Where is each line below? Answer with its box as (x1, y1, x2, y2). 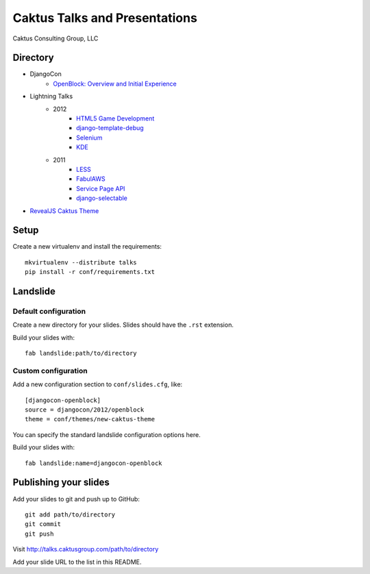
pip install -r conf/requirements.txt (25, 268, 156, 276)
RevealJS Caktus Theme (29, 206, 99, 215)
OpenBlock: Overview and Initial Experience (53, 79, 177, 88)
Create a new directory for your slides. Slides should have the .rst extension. (12, 321, 234, 329)
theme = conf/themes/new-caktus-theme (25, 415, 156, 423)
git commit (25, 521, 62, 528)
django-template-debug (76, 124, 144, 132)
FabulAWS (76, 175, 106, 183)
